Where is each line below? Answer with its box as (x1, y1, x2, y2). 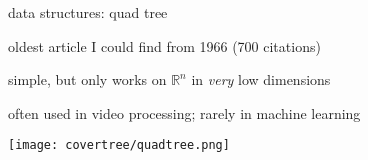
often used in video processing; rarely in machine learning (8, 102, 361, 123)
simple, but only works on (8, 69, 167, 90)
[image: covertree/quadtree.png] (8, 138, 230, 153)
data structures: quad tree (8, 2, 168, 22)
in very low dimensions (191, 69, 331, 90)
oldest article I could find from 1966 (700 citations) (8, 35, 321, 56)
